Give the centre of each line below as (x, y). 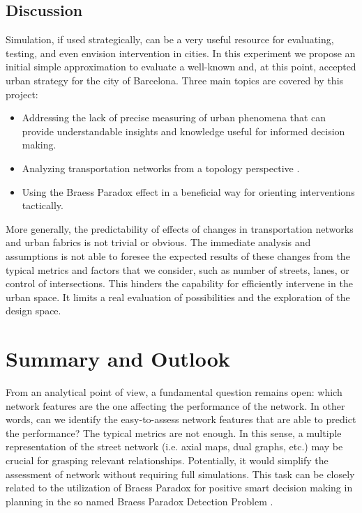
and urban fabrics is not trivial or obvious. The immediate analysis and (158, 242)
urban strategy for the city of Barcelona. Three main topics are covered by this (175, 80)
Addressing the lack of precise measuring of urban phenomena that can (174, 117)
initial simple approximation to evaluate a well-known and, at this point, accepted (181, 67)
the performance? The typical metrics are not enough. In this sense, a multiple (174, 432)
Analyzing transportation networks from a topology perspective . (161, 168)
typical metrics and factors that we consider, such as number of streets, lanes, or (178, 269)
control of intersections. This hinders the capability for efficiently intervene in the (179, 283)
